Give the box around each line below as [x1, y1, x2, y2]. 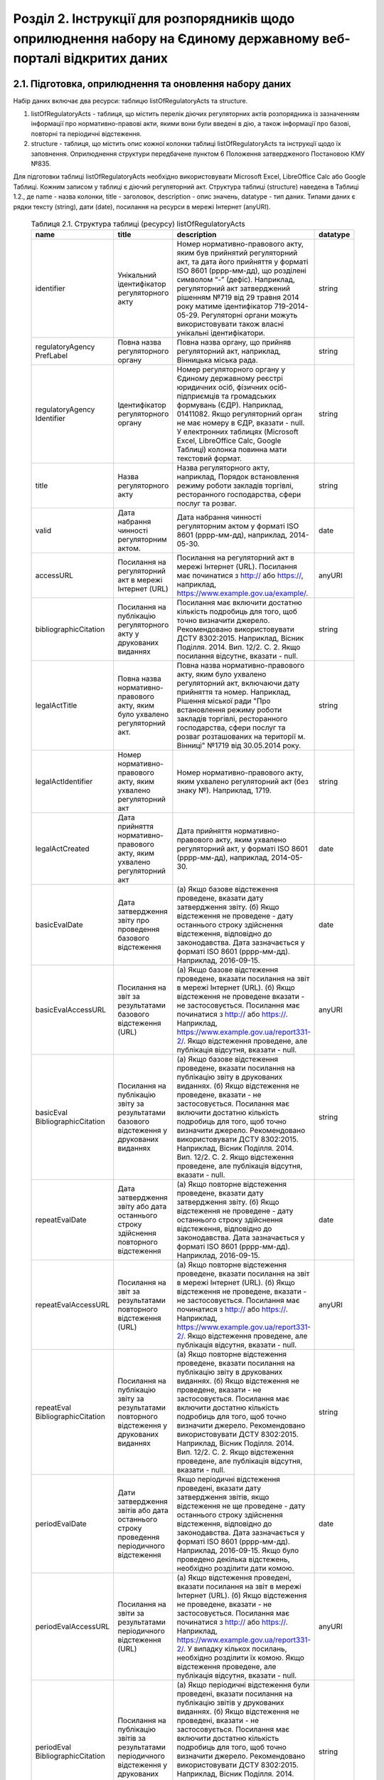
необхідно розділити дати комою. [176, 1564, 294, 1574]
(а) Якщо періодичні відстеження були [176, 1680, 310, 1690]
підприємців [176, 392, 220, 402]
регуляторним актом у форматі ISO [176, 521, 299, 531]
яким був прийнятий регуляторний [176, 248, 298, 258]
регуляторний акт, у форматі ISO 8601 [176, 844, 309, 854]
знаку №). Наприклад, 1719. [176, 785, 272, 795]
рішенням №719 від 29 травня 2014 [176, 293, 299, 303]
